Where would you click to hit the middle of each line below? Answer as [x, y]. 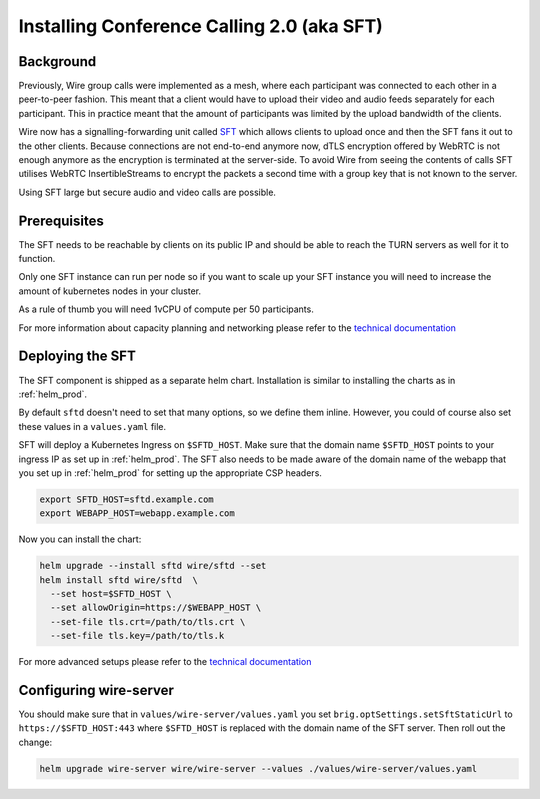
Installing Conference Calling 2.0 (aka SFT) [201, 26]
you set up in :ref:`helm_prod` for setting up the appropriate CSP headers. [170, 472]
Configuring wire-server [96, 690]
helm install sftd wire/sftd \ [119, 579]
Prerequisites [61, 220]
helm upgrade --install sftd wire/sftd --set [153, 566]
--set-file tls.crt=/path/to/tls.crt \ [148, 621]
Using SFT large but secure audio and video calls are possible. [147, 192]
